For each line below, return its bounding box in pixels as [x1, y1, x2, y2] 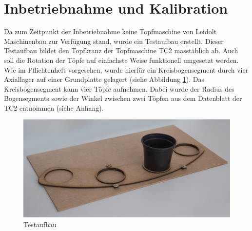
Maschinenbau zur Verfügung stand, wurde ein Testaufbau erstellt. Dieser [4, 36, 224, 46]
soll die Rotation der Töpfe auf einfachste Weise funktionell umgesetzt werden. [4, 55, 239, 65]
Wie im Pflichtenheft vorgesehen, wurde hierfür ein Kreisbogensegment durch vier [4, 64, 249, 75]
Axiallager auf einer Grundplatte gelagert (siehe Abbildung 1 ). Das [4, 74, 204, 84]
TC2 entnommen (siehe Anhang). [4, 102, 104, 113]
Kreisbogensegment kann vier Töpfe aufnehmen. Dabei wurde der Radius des [4, 83, 234, 94]
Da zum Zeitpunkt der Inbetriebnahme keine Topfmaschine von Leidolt [4, 26, 217, 37]
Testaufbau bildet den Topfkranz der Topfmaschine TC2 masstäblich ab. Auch [4, 45, 238, 56]
